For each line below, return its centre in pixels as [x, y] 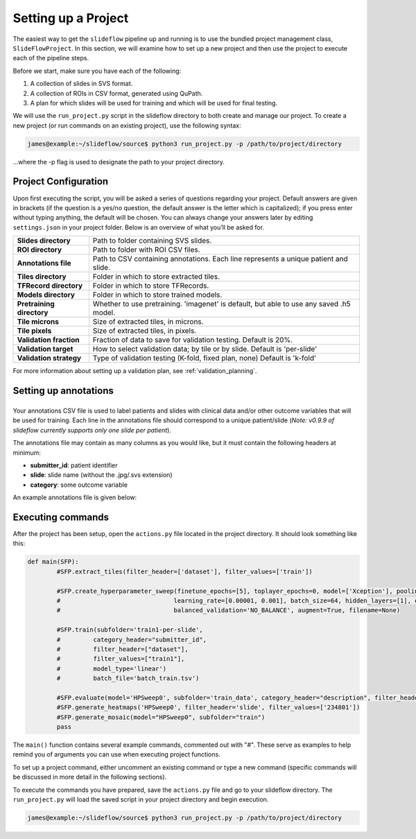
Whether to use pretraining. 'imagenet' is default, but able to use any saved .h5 [222, 304]
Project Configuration [61, 181]
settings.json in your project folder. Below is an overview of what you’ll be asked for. [139, 227]
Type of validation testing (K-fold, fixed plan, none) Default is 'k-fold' [205, 358]
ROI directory [40, 250]
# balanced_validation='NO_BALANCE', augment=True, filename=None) [228, 611]
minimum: [27, 452]
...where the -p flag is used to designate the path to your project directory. [119, 162]
